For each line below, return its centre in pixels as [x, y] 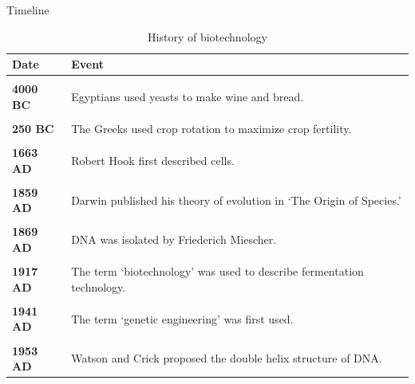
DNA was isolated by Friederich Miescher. [174, 239]
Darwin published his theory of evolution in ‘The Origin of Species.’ [236, 200]
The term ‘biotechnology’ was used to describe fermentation [217, 271]
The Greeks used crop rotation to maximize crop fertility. [211, 128]
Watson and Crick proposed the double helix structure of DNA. [227, 358]
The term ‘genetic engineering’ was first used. [182, 318]
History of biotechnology [207, 36]
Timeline [28, 10]
